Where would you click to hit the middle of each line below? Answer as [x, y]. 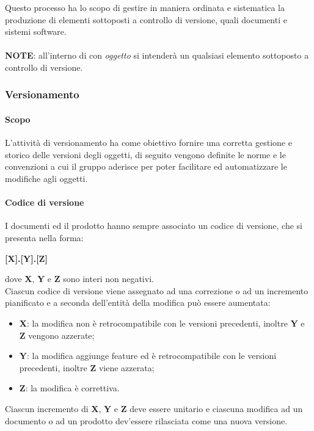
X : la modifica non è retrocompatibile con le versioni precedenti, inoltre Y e [162, 323]
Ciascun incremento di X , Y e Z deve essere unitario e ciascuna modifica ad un [154, 408]
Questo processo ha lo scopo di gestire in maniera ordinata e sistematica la [145, 7]
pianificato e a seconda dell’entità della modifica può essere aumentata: [138, 302]
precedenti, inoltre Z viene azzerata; [87, 367]
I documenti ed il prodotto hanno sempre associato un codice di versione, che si [154, 226]
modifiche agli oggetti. [46, 178]
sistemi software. [36, 31]
